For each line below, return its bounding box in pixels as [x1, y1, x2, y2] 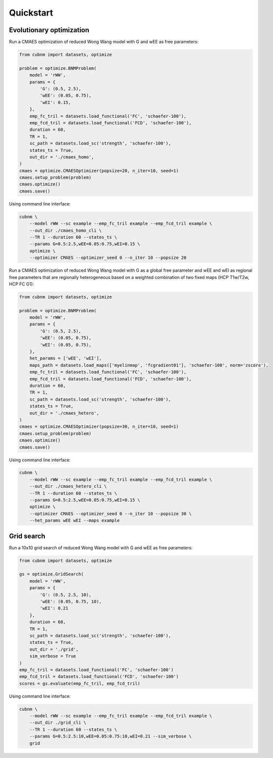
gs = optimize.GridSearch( [19, 571, 84, 577]
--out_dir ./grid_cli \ [29, 720, 86, 725]
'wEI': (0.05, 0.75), [39, 342, 92, 347]
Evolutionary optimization [9, 26, 90, 34]
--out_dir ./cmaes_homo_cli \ [29, 227, 102, 233]
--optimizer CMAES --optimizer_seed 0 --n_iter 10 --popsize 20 [29, 255, 187, 260]
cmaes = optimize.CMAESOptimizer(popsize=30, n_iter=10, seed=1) [19, 424, 179, 429]
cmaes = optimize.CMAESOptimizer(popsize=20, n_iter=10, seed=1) [19, 168, 179, 173]
